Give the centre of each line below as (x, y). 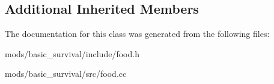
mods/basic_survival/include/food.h (72, 53)
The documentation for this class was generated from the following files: (137, 34)
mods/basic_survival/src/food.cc (66, 74)
